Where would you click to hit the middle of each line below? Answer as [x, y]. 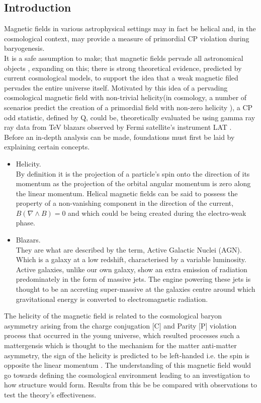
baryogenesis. [24, 48]
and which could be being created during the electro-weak [157, 213]
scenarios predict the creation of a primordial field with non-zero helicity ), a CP [128, 107]
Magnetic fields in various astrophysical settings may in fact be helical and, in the [130, 28]
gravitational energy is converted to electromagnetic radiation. [112, 299]
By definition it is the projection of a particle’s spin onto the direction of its [133, 173]
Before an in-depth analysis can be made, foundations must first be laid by [119, 137]
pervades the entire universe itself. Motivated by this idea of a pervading [116, 87]
